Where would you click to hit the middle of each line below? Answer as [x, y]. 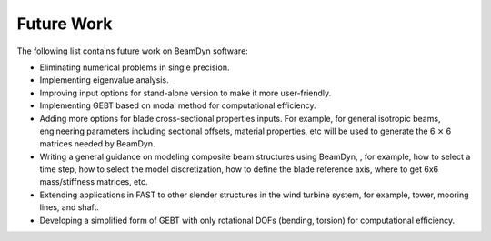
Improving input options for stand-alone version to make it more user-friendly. [185, 93]
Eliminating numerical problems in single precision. [135, 67]
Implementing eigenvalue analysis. [104, 80]
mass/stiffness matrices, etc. [94, 182]
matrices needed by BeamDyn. [97, 144]
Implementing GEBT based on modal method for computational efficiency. [178, 105]
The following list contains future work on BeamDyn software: [133, 51]
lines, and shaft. [70, 207]
